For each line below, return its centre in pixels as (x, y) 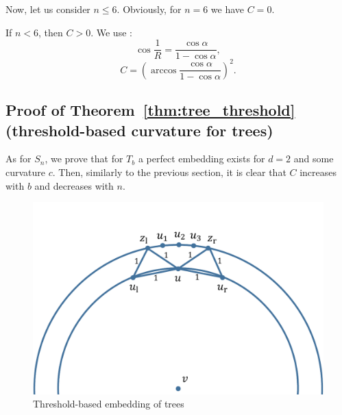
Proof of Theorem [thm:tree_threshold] (150, 110)
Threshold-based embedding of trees (109, 404)
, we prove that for (84, 159)
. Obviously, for (149, 9)
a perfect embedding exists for (201, 159)
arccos (164, 70)
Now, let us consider (48, 9)
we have (228, 9)
